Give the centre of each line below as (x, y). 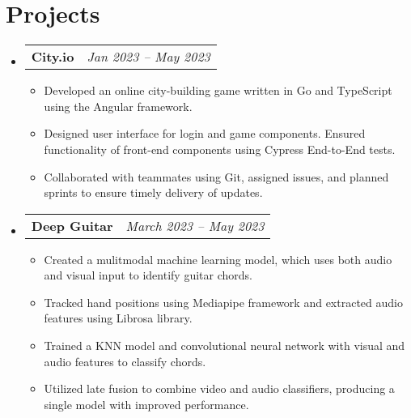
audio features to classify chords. (125, 361)
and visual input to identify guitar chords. (148, 275)
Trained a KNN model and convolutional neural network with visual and (225, 345)
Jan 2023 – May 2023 (148, 57)
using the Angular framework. (118, 106)
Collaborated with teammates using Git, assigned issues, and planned (216, 176)
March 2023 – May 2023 (195, 225)
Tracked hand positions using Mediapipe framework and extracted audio (223, 302)
